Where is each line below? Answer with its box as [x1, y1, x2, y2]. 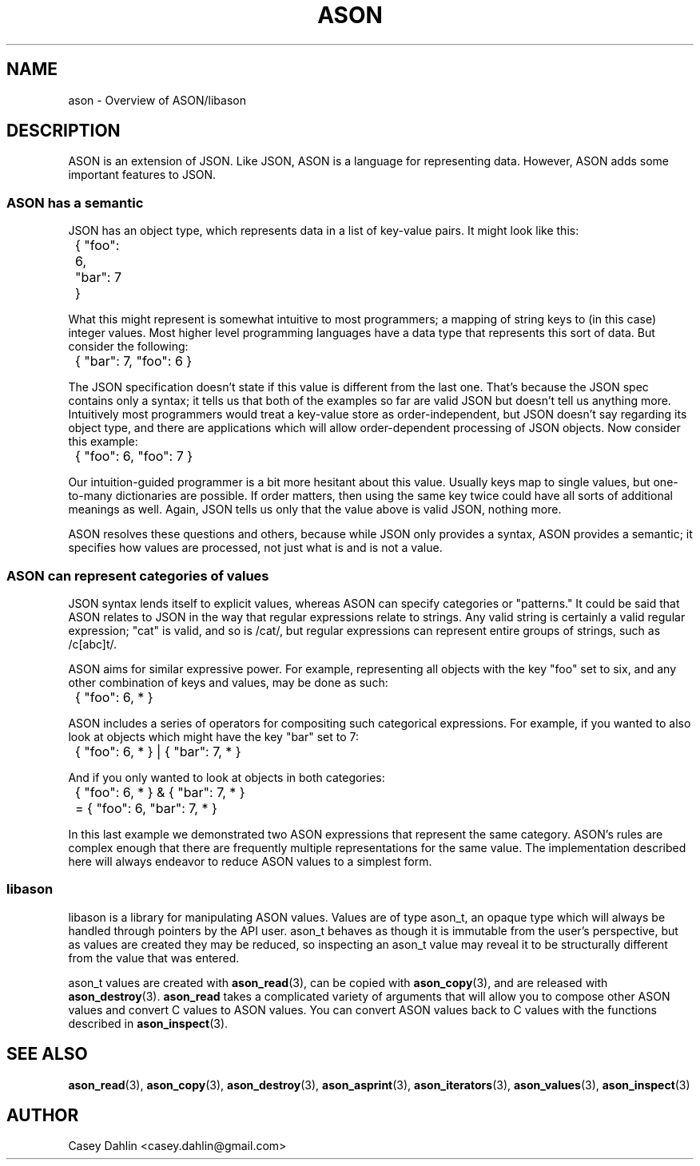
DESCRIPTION [6, 121, 121, 141]
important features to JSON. [68, 168, 217, 182]
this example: [68, 434, 138, 449]
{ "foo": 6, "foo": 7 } [75, 448, 193, 465]
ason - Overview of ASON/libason [68, 93, 246, 107]
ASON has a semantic [6, 194, 144, 211]
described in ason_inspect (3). [68, 1016, 229, 1030]
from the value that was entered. [68, 950, 240, 965]
